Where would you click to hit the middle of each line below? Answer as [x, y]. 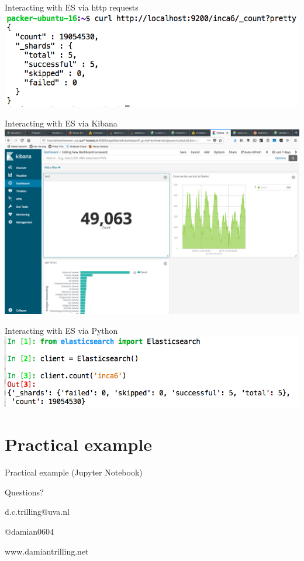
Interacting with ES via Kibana [61, 123]
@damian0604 [30, 531]
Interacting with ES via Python [61, 330]
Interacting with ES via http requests [72, 7]
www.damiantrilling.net [47, 551]
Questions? [24, 492]
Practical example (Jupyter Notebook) [74, 472]
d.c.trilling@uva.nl [37, 512]
